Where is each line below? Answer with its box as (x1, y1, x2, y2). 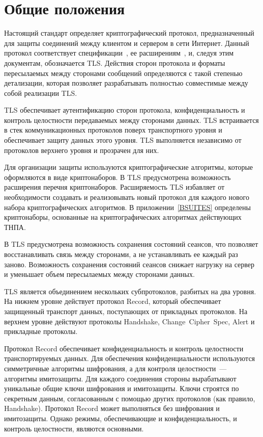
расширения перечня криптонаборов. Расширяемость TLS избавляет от (4, 182, 225, 192)
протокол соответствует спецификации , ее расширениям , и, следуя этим (4, 47, 234, 58)
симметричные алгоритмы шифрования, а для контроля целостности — (4, 363, 227, 373)
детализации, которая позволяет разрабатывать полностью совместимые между (4, 78, 248, 88)
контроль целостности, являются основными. (4, 423, 144, 433)
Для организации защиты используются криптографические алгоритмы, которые (4, 162, 253, 172)
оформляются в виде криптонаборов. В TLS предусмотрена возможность (4, 171, 231, 182)
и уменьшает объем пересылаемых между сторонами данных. (4, 269, 195, 279)
